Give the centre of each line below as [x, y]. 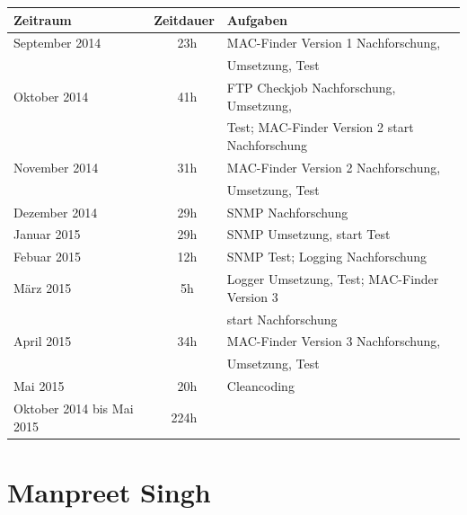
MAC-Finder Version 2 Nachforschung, [334, 167]
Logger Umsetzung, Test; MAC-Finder [333, 279]
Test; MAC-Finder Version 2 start [320, 127]
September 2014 [57, 43]
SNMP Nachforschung [287, 212]
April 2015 [43, 341]
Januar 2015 [47, 234]
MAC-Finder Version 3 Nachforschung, [334, 341]
